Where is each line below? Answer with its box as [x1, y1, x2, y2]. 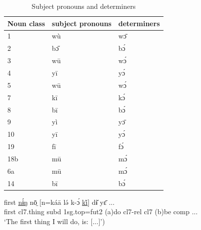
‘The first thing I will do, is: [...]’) [4, 216, 105, 226]
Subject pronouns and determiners [32, 1, 136, 11]
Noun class [7, 18, 45, 28]
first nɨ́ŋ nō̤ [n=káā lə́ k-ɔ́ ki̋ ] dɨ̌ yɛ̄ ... [4, 196, 115, 207]
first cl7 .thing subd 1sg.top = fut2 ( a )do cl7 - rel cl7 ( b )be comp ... [4, 206, 198, 217]
